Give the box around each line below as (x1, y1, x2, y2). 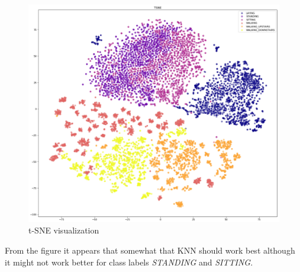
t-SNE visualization (28, 224, 99, 236)
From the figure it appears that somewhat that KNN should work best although (5, 244, 295, 257)
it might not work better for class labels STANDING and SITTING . (5, 255, 253, 268)
